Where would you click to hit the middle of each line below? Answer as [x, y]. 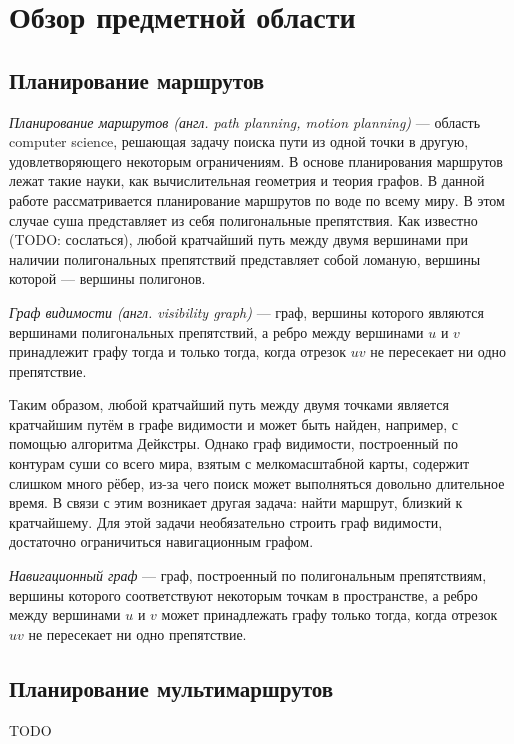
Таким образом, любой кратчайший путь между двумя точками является [229, 404]
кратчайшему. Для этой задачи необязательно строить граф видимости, [226, 521]
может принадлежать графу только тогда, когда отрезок [329, 614]
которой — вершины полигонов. [107, 278]
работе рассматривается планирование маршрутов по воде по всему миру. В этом [257, 199]
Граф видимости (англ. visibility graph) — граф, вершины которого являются [246, 311]
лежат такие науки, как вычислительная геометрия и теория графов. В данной [247, 180]
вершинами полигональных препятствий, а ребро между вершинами [216, 331]
